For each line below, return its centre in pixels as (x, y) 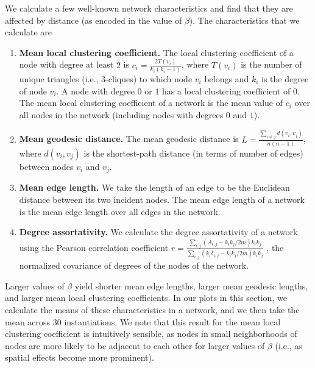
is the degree (285, 79)
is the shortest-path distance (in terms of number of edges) (193, 153)
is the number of (271, 64)
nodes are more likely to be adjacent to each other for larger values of (135, 345)
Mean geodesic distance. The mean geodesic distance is (129, 139)
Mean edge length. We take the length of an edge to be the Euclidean (154, 187)
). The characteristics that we (244, 20)
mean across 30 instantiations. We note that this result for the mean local (143, 321)
